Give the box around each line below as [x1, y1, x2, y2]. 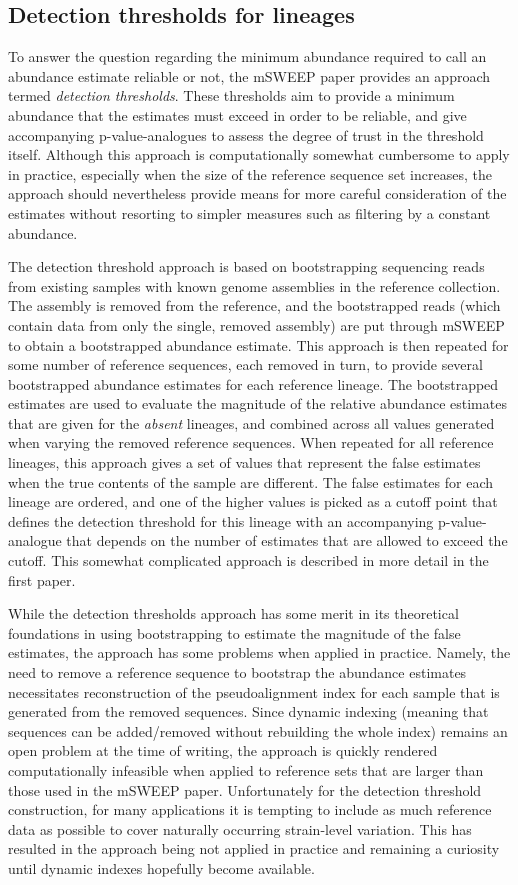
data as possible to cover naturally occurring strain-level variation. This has [8, 818, 472, 839]
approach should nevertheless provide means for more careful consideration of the [8, 183, 507, 204]
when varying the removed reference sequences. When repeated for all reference [8, 432, 494, 453]
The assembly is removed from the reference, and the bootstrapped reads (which [8, 295, 501, 316]
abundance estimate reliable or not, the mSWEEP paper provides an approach [8, 65, 491, 86]
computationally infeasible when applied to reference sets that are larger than [8, 759, 484, 780]
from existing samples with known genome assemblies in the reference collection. [8, 275, 501, 296]
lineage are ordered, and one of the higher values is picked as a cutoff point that [8, 491, 498, 512]
